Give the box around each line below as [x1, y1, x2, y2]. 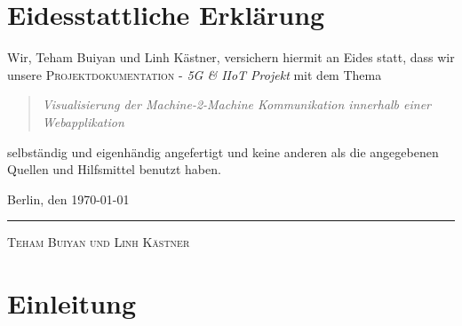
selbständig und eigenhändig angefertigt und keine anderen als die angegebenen [7, 142, 439, 161]
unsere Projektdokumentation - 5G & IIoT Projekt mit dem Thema [7, 65, 382, 83]
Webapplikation [42, 112, 124, 131]
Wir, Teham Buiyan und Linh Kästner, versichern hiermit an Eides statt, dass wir [7, 48, 455, 67]
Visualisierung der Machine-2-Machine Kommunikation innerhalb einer [42, 95, 432, 114]
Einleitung [7, 285, 137, 322]
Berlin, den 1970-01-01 [7, 189, 130, 208]
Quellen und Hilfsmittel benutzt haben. [7, 160, 221, 179]
